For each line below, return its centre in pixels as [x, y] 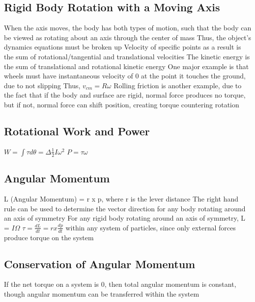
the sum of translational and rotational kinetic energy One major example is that [127, 66]
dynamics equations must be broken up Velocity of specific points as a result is [123, 47]
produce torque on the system [49, 237]
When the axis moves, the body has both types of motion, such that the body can [128, 28]
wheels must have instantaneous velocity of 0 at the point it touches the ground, [125, 76]
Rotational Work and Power [77, 131]
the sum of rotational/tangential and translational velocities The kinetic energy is [127, 56]
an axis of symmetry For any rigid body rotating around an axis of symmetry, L [125, 218]
